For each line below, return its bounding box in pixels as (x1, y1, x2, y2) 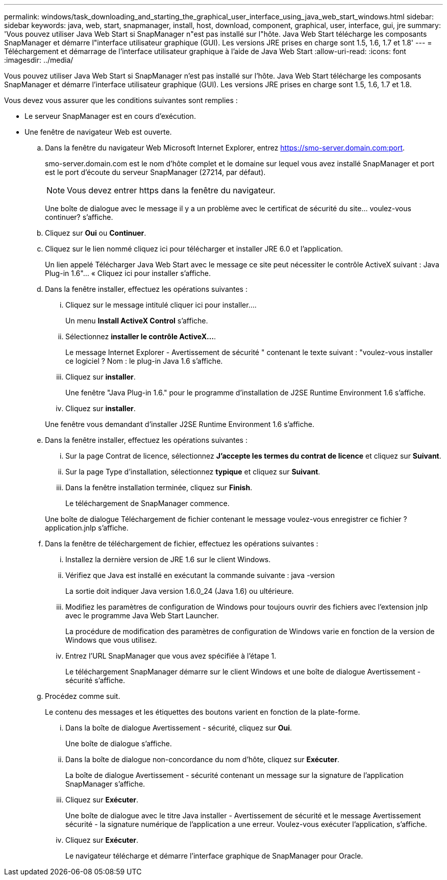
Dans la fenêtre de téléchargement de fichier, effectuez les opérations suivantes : (45, 539, 318, 548)
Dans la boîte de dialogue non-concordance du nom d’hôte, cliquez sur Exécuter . (65, 755, 340, 764)
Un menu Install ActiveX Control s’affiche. (65, 316, 208, 325)
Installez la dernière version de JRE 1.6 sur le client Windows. (65, 555, 271, 564)
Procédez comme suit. (45, 692, 120, 700)
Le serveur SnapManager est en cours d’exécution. (24, 112, 196, 120)
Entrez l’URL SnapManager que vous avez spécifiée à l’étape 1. (65, 651, 277, 660)
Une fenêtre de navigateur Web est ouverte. (24, 128, 172, 136)
